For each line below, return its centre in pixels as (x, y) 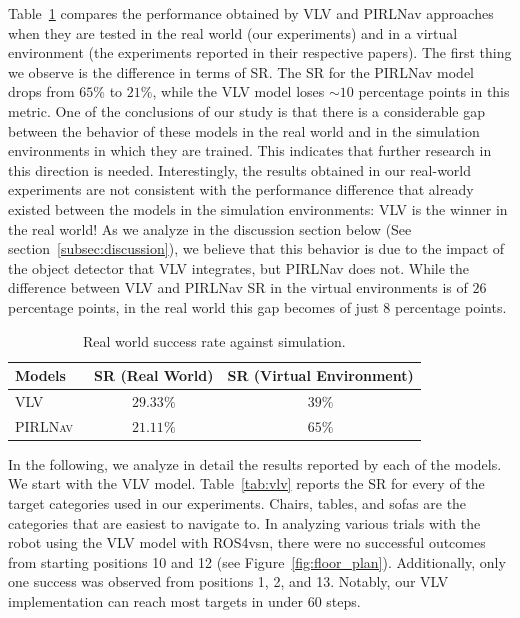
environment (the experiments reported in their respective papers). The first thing (260, 52)
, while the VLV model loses (238, 91)
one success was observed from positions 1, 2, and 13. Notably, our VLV (228, 581)
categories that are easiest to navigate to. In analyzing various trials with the (244, 522)
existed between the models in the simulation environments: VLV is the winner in (258, 208)
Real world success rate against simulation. (214, 340)
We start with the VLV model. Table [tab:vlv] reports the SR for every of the (246, 483)
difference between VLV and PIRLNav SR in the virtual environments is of (238, 287)
